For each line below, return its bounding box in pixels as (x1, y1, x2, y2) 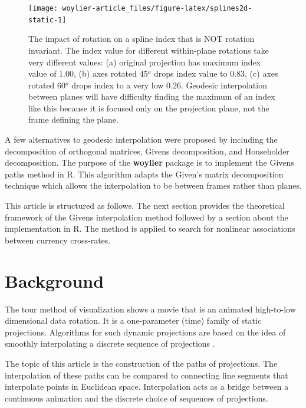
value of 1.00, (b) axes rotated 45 (28, 67, 148, 80)
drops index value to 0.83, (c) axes (153, 67, 278, 80)
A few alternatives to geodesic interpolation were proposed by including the (5, 133, 278, 146)
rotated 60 (28, 78, 66, 91)
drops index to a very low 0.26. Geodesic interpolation (71, 78, 267, 91)
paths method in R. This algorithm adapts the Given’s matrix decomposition (5, 167, 284, 180)
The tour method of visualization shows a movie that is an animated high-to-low (5, 302, 296, 315)
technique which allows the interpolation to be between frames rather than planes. (5, 179, 302, 192)
